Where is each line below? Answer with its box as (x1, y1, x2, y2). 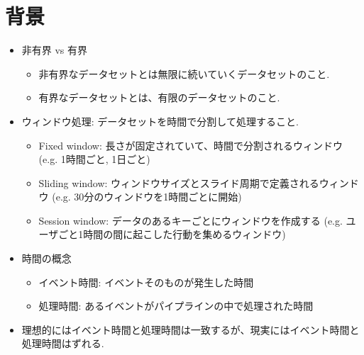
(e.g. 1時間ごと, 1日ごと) (38, 152, 150, 167)
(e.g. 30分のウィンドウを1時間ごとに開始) (52, 189, 242, 204)
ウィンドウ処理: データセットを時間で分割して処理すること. (21, 113, 299, 128)
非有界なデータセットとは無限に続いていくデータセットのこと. (38, 66, 330, 81)
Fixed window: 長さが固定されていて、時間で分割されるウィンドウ (38, 137, 343, 152)
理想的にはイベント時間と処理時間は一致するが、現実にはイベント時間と (21, 322, 360, 337)
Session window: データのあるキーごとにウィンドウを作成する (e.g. (38, 213, 343, 227)
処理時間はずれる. (21, 336, 104, 351)
